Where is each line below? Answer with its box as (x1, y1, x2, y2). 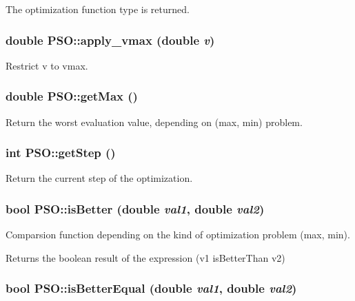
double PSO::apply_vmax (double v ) (6, 31, 215, 48)
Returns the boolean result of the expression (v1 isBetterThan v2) (6, 250, 285, 264)
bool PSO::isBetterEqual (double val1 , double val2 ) (6, 280, 297, 297)
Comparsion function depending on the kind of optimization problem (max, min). (6, 227, 350, 242)
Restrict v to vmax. (6, 58, 88, 72)
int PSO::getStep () (6, 144, 116, 161)
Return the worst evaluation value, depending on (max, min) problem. (6, 114, 303, 129)
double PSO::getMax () (6, 87, 138, 105)
